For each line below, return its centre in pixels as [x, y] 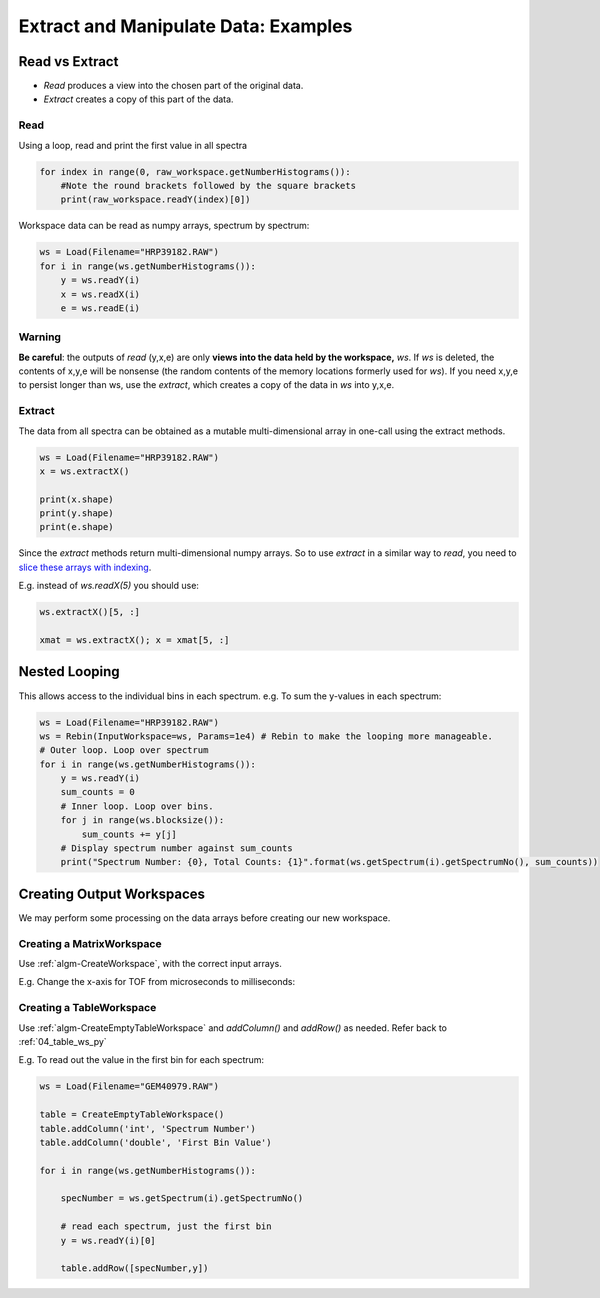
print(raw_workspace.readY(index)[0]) [155, 199]
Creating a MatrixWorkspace [90, 943]
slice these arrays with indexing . [85, 567]
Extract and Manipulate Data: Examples [185, 26]
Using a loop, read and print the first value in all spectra [133, 145]
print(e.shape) [76, 527]
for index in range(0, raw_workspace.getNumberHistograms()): [195, 171]
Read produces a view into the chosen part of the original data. [173, 86]
